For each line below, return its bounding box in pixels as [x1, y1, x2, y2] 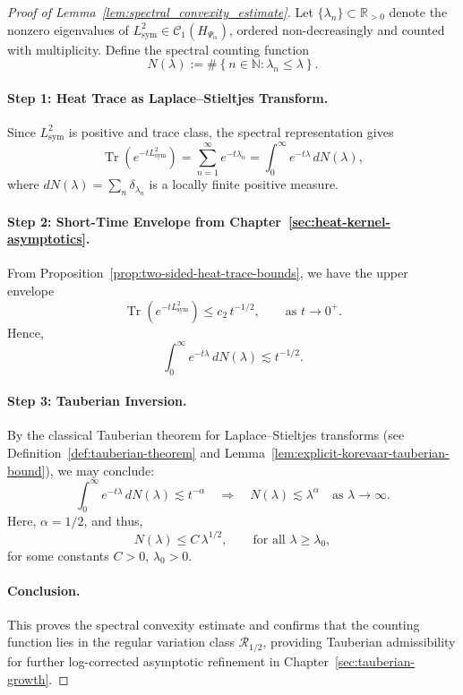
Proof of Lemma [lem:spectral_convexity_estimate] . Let [7, 3, 313, 21]
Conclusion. [7, 580, 81, 599]
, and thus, [83, 511, 143, 530]
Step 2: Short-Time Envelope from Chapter [7, 211, 281, 230]
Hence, [7, 322, 44, 341]
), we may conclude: [45, 460, 155, 479]
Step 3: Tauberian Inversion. [7, 391, 187, 410]
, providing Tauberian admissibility [262, 632, 456, 651]
